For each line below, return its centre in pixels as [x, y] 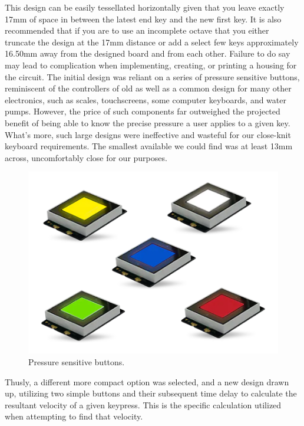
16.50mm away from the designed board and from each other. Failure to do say [148, 53]
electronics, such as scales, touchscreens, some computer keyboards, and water [146, 99]
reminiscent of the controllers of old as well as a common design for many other [148, 88]
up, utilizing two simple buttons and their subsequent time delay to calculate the [151, 393]
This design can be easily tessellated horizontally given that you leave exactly [145, 7]
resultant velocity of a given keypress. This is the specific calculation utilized [143, 404]
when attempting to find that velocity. [74, 416]
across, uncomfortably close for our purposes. [86, 157]
